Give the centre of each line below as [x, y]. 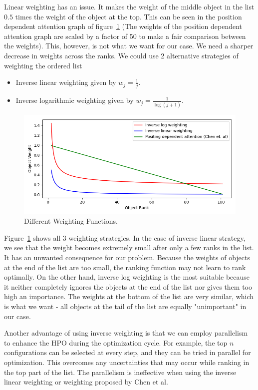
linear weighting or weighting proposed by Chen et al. [86, 382]
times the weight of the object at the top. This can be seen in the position [129, 16]
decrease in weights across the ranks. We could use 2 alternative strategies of [121, 55]
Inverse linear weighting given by [66, 82]
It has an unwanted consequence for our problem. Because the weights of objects [127, 257]
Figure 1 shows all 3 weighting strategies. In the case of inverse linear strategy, [125, 237]
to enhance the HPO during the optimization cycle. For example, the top [116, 342]
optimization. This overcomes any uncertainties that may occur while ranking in [127, 362]
